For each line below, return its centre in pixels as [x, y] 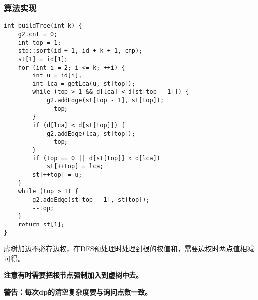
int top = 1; [39, 42]
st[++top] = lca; [75, 167]
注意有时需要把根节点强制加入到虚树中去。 [73, 275]
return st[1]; [41, 224]
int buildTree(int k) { [43, 26]
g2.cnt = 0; [38, 34]
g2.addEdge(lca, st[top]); [91, 133]
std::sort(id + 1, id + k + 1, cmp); [80, 51]
